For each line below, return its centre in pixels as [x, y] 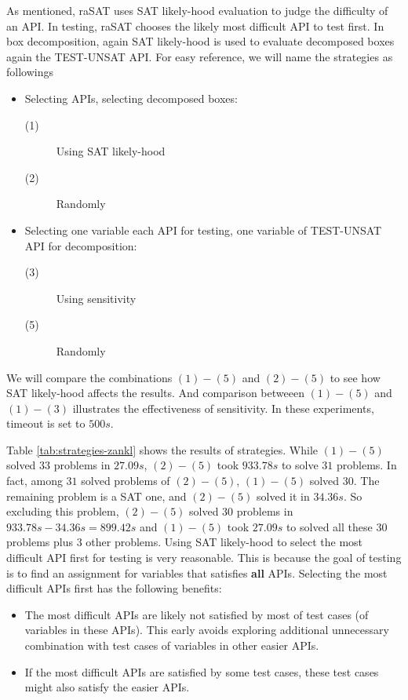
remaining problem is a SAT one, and [97, 496]
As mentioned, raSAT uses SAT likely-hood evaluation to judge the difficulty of [197, 10]
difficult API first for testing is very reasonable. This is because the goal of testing [204, 558]
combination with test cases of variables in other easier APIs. [172, 645]
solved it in [283, 496]
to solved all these [329, 526]
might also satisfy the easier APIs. [107, 687]
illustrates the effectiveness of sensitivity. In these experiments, [223, 408]
